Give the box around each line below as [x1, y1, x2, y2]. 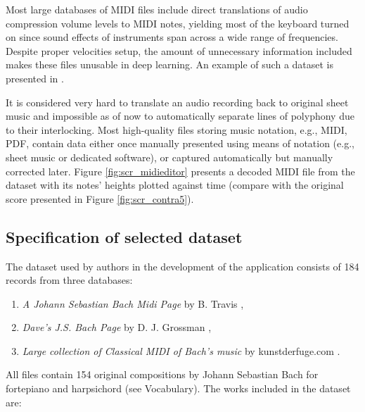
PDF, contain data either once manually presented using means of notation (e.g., [6, 136, 354, 151]
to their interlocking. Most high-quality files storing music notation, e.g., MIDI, [6, 122, 347, 137]
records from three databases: [6, 273, 133, 287]
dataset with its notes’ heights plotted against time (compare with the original [6, 177, 344, 192]
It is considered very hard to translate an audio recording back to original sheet [6, 94, 349, 109]
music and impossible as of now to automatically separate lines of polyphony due [6, 108, 354, 123]
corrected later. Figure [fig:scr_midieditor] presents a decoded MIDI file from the [6, 163, 355, 178]
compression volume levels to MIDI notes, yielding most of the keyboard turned [6, 15, 350, 30]
